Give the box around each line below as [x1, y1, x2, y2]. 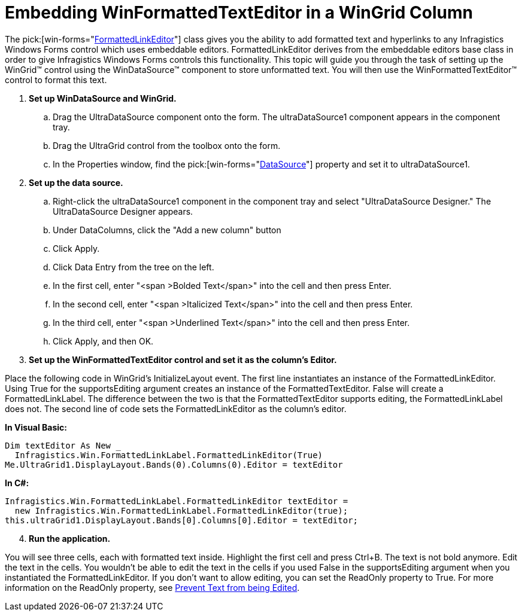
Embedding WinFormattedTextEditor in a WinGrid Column [5, 2, 474, 23]
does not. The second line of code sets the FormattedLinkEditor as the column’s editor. [5, 403, 347, 414]
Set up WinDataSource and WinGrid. [29, 93, 177, 103]
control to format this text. [5, 74, 107, 85]
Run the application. [29, 533, 111, 544]
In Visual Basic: [5, 422, 67, 432]
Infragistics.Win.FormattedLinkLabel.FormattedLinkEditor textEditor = [5, 496, 348, 506]
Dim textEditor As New [5, 440, 111, 450]
